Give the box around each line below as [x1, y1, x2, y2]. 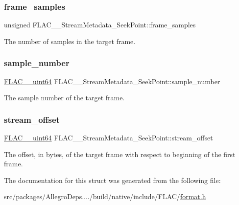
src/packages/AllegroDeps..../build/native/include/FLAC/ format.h [4, 191, 206, 202]
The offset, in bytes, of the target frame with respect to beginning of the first [4, 149, 236, 159]
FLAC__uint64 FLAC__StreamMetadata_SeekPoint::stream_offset [4, 133, 213, 143]
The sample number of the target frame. [4, 92, 125, 103]
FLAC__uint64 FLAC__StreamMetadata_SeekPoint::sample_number [4, 76, 220, 86]
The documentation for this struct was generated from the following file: [4, 175, 221, 185]
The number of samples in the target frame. [4, 36, 136, 46]
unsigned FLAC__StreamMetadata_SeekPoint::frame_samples [4, 20, 196, 30]
